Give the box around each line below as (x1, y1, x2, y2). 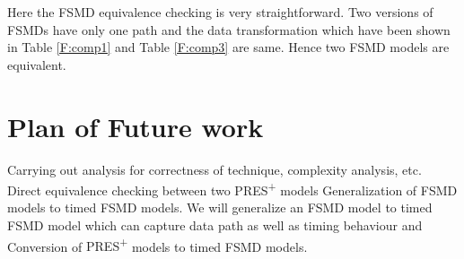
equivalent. (7, 55, 66, 73)
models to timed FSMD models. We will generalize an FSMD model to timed (7, 198, 433, 217)
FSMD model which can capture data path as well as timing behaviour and (7, 215, 423, 234)
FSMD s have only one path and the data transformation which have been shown (7, 20, 451, 39)
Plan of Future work (7, 108, 264, 144)
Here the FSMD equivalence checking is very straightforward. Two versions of (7, 3, 433, 21)
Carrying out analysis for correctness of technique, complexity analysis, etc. (7, 160, 422, 178)
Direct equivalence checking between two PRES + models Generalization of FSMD (7, 178, 458, 199)
